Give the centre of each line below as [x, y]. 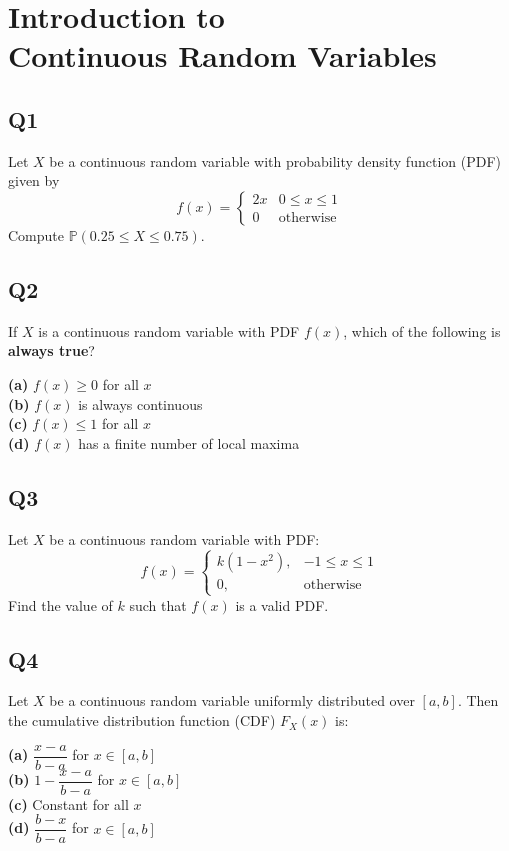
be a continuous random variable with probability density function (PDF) [275, 160]
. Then [478, 700]
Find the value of [60, 604]
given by [34, 180]
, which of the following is [422, 330]
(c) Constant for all [68, 803]
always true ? [51, 350]
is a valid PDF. [282, 604]
